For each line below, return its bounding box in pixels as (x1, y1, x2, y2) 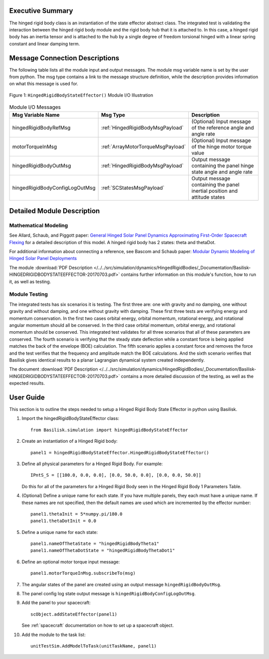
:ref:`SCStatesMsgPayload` (101, 184, 165, 191)
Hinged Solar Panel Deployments (9, 256, 77, 262)
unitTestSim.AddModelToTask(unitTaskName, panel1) (30, 643, 157, 649)
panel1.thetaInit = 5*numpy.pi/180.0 (30, 511, 123, 517)
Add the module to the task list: (21, 632, 86, 638)
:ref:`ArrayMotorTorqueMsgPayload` (101, 143, 186, 150)
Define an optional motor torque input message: (21, 558, 120, 565)
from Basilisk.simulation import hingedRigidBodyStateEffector (30, 427, 188, 433)
